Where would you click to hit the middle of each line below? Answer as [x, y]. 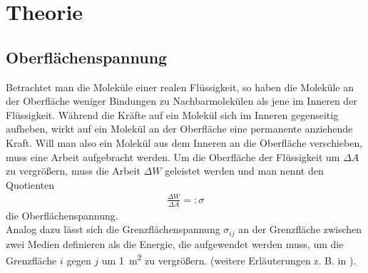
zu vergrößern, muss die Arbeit [73, 171]
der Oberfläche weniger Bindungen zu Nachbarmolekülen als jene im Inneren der [182, 101]
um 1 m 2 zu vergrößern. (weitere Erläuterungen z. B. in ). [229, 259]
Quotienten [30, 184]
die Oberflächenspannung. [62, 215]
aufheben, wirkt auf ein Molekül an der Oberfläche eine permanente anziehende [179, 129]
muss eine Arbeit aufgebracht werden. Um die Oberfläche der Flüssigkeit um [173, 156]
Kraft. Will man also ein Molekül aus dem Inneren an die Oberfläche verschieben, [184, 142]
